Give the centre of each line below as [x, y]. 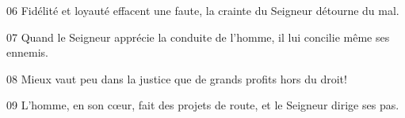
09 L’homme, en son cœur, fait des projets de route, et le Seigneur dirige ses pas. [203, 105]
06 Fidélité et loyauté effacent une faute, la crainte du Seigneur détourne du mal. [203, 10]
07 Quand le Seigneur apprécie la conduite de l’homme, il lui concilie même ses [198, 37]
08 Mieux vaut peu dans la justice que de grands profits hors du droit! [177, 78]
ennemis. [27, 52]
